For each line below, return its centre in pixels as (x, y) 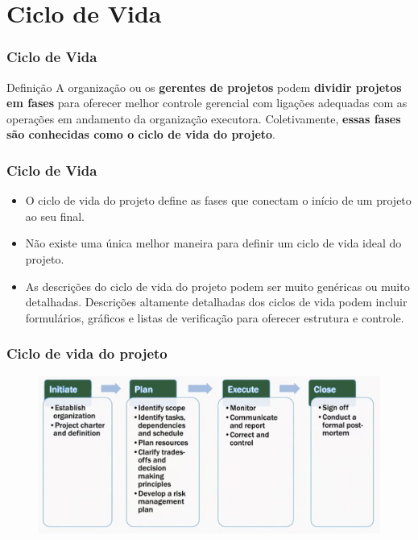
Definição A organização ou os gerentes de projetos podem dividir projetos (204, 87)
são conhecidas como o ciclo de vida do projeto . (141, 134)
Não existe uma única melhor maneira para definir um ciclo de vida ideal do (213, 243)
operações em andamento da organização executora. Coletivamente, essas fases (204, 118)
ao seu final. (55, 216)
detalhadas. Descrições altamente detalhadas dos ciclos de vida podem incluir (216, 302)
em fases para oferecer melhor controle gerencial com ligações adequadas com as (207, 103)
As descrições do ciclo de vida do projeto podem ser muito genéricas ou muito (217, 286)
